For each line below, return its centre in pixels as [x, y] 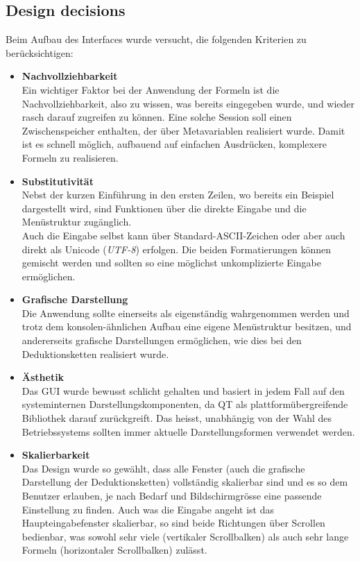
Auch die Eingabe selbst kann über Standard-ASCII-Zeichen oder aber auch [183, 235]
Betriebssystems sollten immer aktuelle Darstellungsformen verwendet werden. [188, 431]
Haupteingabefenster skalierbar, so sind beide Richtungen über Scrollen [173, 523]
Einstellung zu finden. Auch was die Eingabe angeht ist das [148, 509]
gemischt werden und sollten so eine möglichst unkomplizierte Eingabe [171, 263]
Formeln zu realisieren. [70, 157]
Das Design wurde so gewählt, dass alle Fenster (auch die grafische [163, 468]
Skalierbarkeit [56, 455]
